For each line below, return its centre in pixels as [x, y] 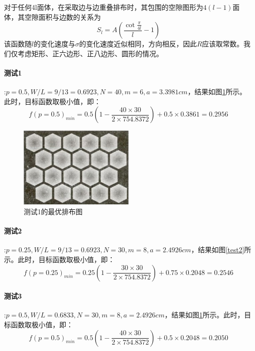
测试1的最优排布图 [53, 212]
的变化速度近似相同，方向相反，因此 [138, 44]
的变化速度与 [55, 44]
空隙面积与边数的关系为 [63, 17]
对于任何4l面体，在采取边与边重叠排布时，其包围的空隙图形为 [104, 7]
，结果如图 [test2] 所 [221, 250]
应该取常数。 [223, 44]
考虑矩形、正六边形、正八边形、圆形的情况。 [90, 53]
